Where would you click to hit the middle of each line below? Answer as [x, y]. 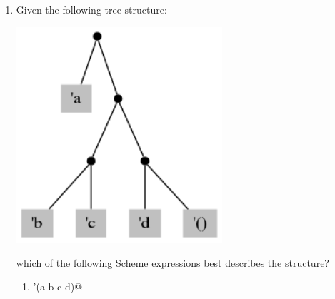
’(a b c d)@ [58, 287]
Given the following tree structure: [91, 9]
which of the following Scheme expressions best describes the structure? [172, 262]
